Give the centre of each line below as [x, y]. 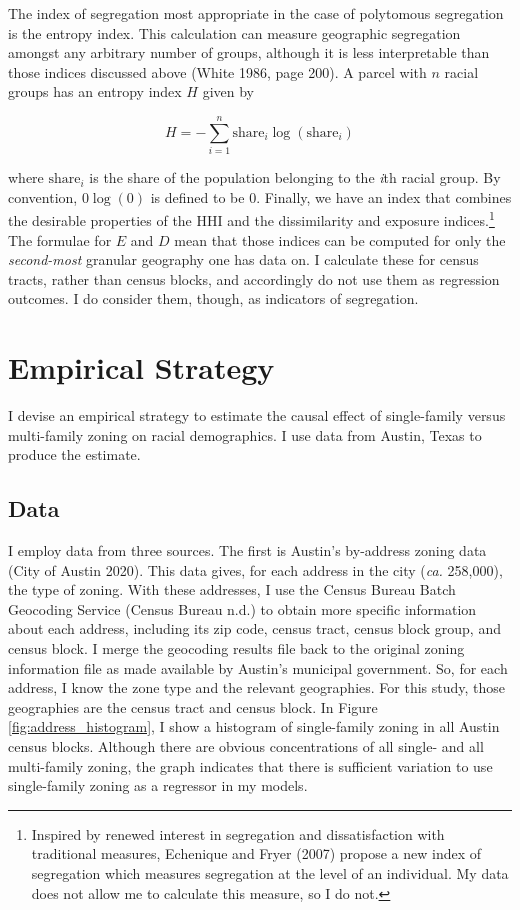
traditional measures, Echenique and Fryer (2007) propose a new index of [256, 853]
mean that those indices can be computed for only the [340, 239]
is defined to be [197, 196]
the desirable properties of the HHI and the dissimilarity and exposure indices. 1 [251, 218]
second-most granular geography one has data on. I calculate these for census [243, 259]
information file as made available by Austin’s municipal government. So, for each [258, 667]
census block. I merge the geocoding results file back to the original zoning [236, 647]
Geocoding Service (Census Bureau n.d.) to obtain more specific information [242, 608]
